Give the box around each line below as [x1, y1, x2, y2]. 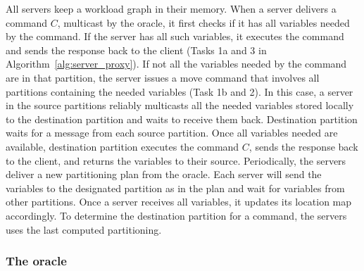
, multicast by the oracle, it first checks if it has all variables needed [57, 15, 350, 30]
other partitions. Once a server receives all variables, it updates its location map [6, 194, 352, 209]
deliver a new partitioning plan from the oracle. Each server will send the [6, 167, 322, 182]
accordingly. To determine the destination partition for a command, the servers [6, 208, 347, 222]
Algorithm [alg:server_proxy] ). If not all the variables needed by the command [6, 56, 347, 71]
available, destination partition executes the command [6, 139, 239, 153]
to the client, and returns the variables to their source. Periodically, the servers [6, 153, 346, 168]
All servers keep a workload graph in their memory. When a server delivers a [6, 1, 337, 15]
